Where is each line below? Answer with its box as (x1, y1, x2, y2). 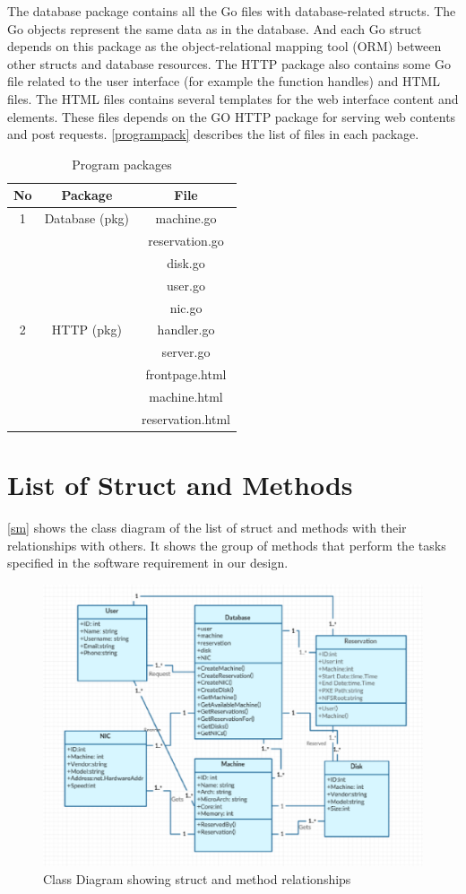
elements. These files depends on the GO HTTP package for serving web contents (7, 107, 456, 126)
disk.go (167, 253, 205, 272)
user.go (167, 275, 205, 294)
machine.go (155, 209, 217, 228)
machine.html (149, 386, 223, 405)
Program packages (72, 154, 172, 173)
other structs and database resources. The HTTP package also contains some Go (7, 54, 451, 73)
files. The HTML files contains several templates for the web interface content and (7, 89, 459, 108)
